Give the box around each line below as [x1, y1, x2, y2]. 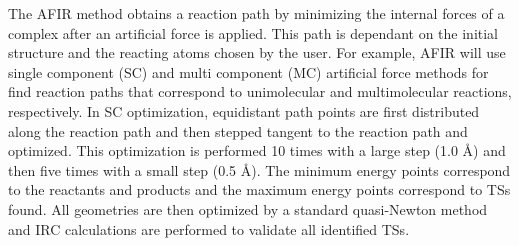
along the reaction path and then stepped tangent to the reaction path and [8, 120, 468, 141]
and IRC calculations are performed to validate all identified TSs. [8, 218, 410, 239]
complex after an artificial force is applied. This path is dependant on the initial [8, 22, 498, 43]
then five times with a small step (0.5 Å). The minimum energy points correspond [8, 159, 511, 180]
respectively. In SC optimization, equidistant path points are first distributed [8, 100, 480, 121]
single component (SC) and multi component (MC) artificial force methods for [8, 61, 489, 82]
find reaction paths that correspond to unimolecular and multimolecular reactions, [8, 81, 512, 102]
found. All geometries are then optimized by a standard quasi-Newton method [8, 198, 488, 219]
